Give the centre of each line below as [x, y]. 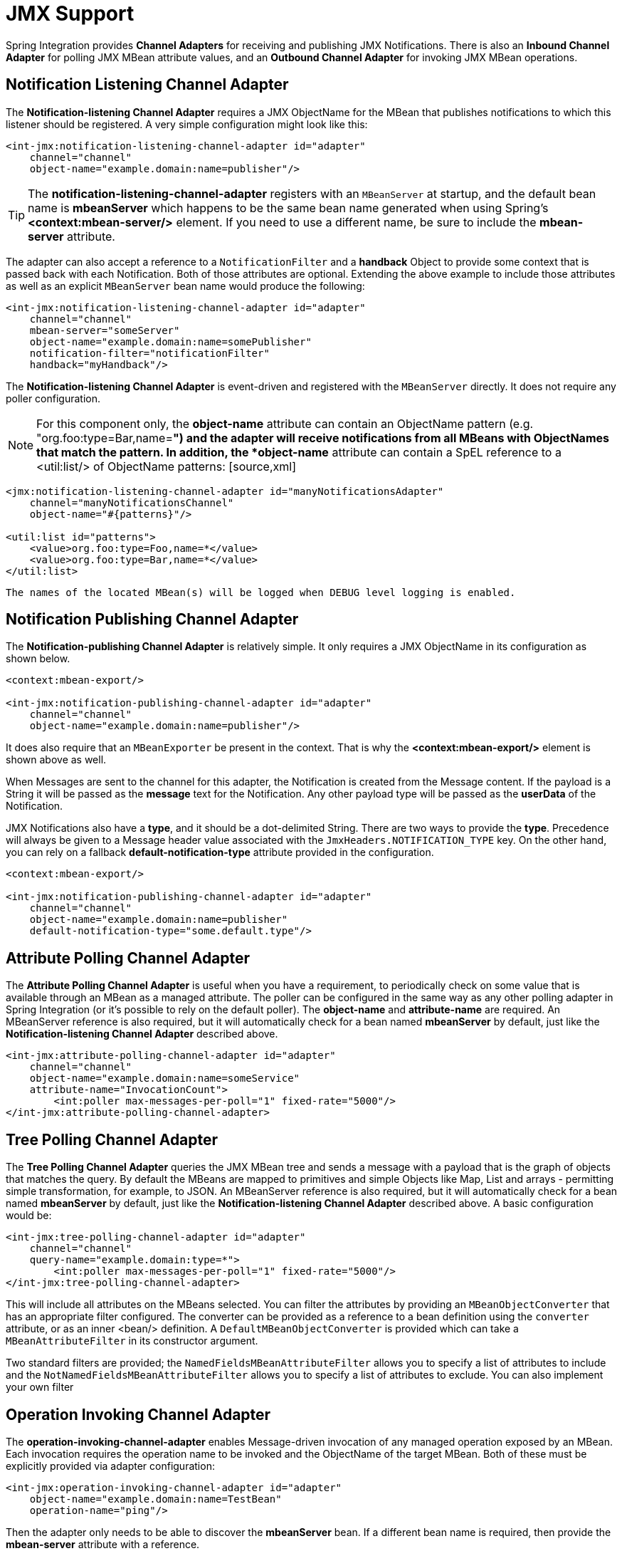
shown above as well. [56, 760]
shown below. [38, 659]
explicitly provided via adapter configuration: [110, 1466]
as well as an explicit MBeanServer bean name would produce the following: [185, 286]
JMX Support [70, 14]
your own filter [40, 1387]
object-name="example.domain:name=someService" [165, 1079]
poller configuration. [53, 398]
